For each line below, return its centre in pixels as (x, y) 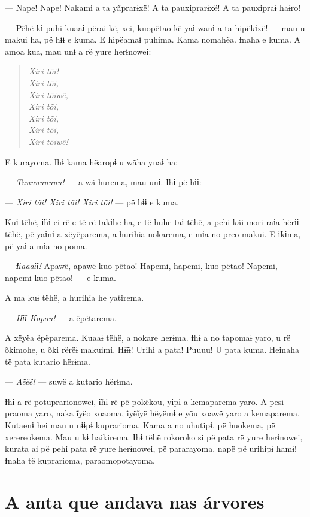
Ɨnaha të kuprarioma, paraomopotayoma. (80, 460)
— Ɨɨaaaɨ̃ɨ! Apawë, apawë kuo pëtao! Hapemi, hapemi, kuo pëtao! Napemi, (141, 266)
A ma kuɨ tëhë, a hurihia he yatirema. (75, 297)
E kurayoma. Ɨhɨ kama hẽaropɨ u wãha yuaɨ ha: (92, 161)
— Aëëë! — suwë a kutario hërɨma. (69, 381)
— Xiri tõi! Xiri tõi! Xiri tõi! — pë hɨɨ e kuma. (92, 202)
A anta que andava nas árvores (135, 501)
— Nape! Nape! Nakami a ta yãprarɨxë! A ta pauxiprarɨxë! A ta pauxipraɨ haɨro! (153, 7)
